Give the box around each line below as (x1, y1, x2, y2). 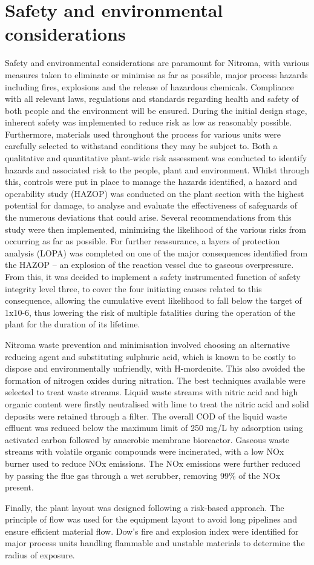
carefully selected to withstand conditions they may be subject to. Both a (5, 139, 278, 152)
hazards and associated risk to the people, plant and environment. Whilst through (5, 163, 310, 176)
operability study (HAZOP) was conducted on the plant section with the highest (5, 187, 304, 199)
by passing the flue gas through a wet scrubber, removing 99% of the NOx (5, 469, 281, 481)
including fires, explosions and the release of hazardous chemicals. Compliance (5, 80, 294, 93)
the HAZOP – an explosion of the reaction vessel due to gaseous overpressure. (5, 258, 294, 271)
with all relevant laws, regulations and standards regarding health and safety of (5, 92, 299, 105)
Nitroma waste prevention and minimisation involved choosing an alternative (5, 338, 290, 350)
